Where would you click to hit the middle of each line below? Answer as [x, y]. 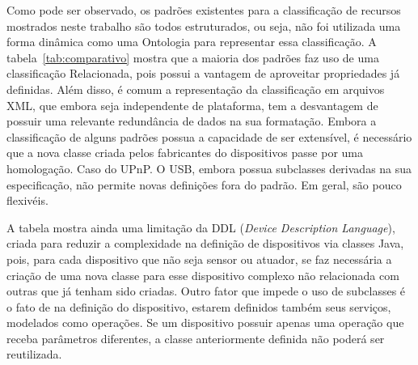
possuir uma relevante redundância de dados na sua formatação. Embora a [192, 121]
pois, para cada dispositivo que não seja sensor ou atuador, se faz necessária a [199, 259]
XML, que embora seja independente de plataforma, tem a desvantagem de [192, 105]
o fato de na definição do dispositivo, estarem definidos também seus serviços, [199, 306]
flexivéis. [27, 200]
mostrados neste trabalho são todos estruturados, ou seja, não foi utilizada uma [204, 25]
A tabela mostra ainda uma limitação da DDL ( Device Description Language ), [201, 227]
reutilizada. [34, 354]
